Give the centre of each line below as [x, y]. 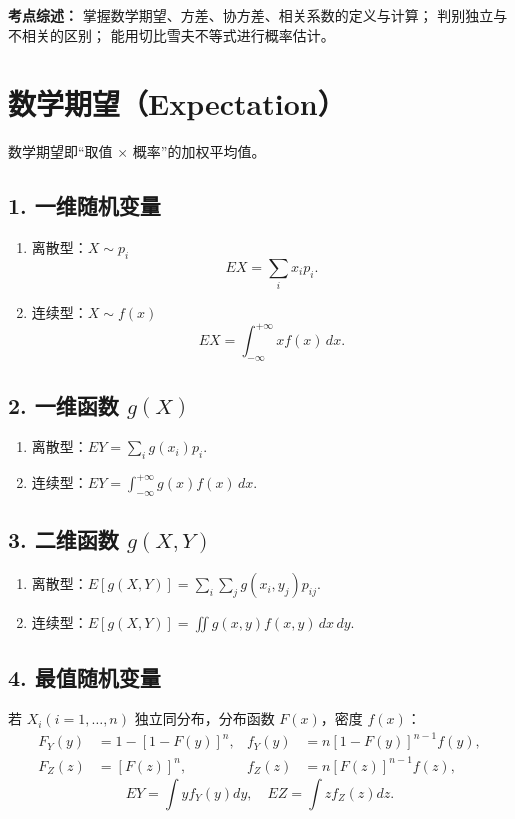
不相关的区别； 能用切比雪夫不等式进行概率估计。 [171, 34]
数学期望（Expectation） [177, 103]
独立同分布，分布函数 [204, 718]
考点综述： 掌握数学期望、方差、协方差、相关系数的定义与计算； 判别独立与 [258, 15]
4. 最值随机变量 [84, 676]
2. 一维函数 [63, 404]
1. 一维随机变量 [84, 205]
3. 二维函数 [63, 539]
